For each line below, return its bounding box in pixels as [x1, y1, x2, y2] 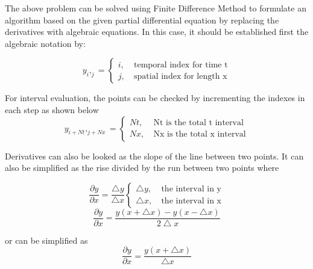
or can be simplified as [5, 233, 88, 246]
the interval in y [161, 185, 221, 194]
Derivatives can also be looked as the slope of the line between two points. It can [5, 149, 304, 162]
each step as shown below [5, 103, 99, 116]
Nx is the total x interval [153, 130, 246, 139]
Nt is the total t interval [153, 119, 244, 128]
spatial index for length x [134, 72, 227, 81]
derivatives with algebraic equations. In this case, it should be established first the [5, 25, 309, 38]
